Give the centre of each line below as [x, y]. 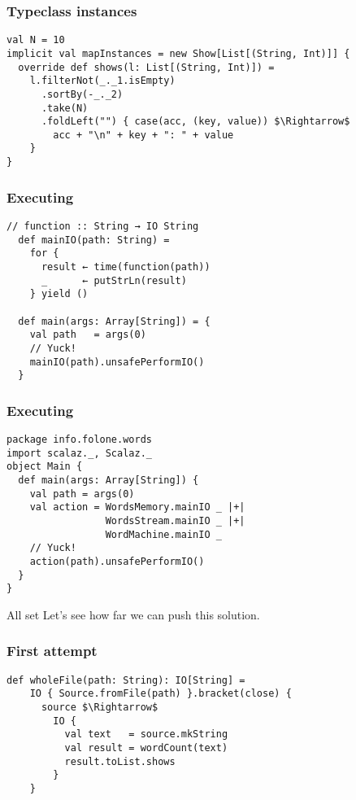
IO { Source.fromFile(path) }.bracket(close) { [161, 694]
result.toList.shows [120, 761]
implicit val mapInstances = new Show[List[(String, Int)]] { [178, 53]
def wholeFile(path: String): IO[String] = [126, 680]
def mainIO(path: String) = [94, 240]
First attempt [52, 651]
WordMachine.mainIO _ [163, 534]
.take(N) [65, 108]
